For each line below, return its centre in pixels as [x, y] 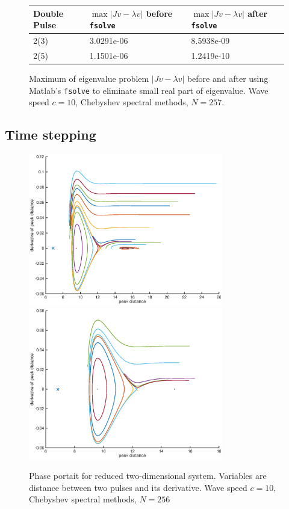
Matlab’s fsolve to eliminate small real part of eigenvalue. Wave [149, 90]
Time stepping [51, 134]
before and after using [228, 78]
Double [48, 13]
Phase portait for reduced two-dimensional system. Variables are [148, 476]
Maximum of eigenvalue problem [89, 78]
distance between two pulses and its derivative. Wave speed [138, 487]
